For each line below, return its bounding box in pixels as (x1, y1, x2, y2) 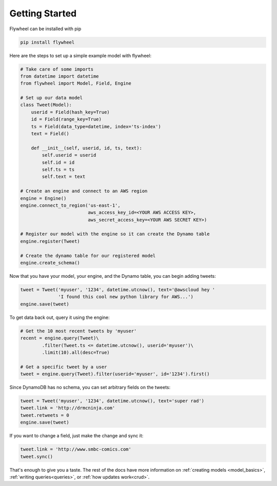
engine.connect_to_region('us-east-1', (20, 202, 121, 208)
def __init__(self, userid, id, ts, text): (31, 145, 142, 151)
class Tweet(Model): (20, 102, 72, 108)
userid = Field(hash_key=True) (31, 109, 110, 115)
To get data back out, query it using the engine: (9, 314, 110, 320)
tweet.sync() (20, 454, 53, 459)
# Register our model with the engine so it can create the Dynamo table (20, 231, 210, 237)
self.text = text (42, 174, 86, 179)
